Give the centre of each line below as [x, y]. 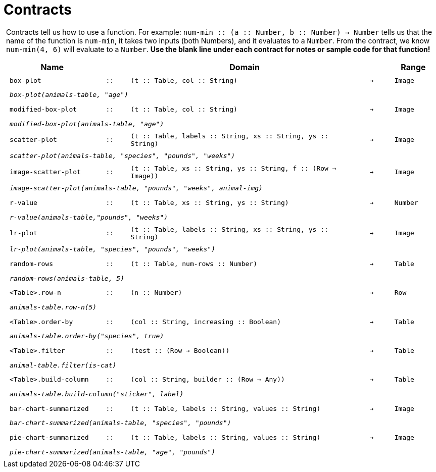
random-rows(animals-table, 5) [67, 278]
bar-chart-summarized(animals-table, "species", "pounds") [120, 423]
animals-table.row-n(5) [53, 307]
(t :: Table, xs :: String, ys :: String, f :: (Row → [233, 168]
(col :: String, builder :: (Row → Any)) [208, 380]
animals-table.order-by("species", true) [87, 336]
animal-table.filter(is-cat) [63, 365]
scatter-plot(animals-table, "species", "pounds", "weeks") [123, 156]
